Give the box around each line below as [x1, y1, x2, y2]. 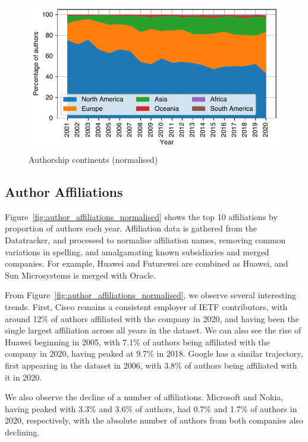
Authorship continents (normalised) [29, 153, 158, 166]
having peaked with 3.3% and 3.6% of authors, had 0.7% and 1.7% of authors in [5, 402, 297, 415]
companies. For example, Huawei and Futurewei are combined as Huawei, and [5, 257, 288, 270]
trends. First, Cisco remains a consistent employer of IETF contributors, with [5, 300, 288, 313]
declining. [5, 425, 40, 438]
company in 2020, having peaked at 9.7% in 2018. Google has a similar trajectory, [5, 347, 303, 360]
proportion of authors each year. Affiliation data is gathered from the [5, 222, 257, 234]
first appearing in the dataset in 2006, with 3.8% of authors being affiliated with [5, 358, 297, 371]
